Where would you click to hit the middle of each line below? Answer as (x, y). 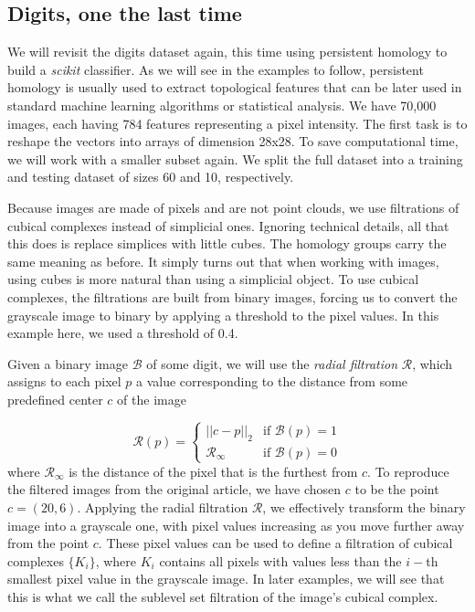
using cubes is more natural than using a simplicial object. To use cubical (213, 279)
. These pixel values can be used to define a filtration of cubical (275, 543)
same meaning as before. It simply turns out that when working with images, (223, 261)
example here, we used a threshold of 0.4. (123, 333)
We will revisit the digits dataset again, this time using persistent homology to (227, 52)
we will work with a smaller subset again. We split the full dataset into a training (235, 158)
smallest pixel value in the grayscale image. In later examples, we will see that (226, 579)
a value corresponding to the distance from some (272, 381)
